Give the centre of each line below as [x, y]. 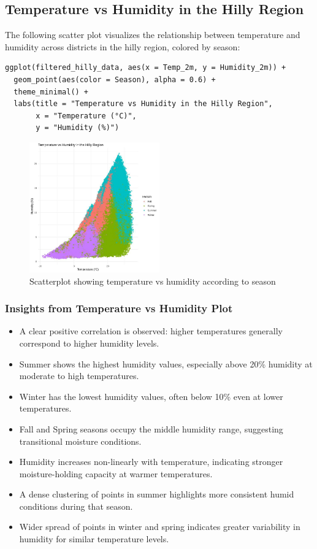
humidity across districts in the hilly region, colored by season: [123, 46]
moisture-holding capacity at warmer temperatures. [116, 473]
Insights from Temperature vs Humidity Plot [119, 308]
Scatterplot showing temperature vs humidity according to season [153, 281]
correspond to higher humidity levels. [89, 343]
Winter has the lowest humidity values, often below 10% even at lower [151, 396]
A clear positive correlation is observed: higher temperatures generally [151, 331]
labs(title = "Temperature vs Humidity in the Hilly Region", [143, 104]
